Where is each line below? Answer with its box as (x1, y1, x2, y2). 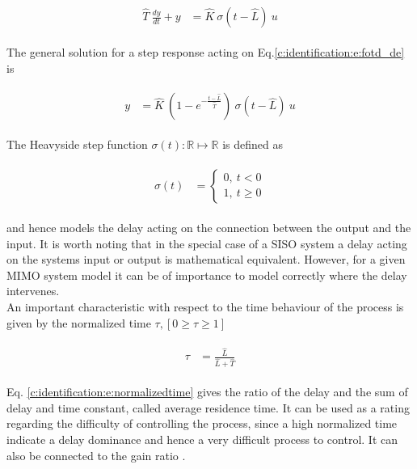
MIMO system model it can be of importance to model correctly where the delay (6, 266, 407, 283)
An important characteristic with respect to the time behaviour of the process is (6, 298, 404, 315)
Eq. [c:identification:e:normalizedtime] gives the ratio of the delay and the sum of (6, 383, 408, 400)
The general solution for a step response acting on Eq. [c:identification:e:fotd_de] (6, 44, 405, 61)
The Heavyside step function (6, 136, 148, 153)
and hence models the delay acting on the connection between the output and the (6, 218, 411, 235)
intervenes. (6, 282, 60, 299)
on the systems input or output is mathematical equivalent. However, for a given (6, 251, 406, 268)
